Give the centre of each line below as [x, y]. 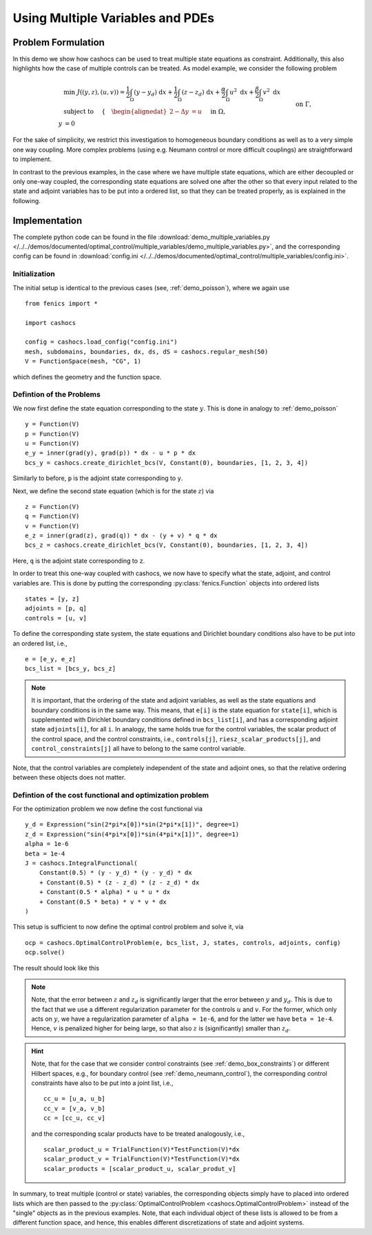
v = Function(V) [52, 526]
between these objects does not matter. [69, 777]
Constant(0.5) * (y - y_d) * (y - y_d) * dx [115, 873]
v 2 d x [272, 91]
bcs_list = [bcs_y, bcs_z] [71, 669]
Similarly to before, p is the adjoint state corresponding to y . [98, 478]
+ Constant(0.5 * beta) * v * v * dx [103, 902]
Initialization [34, 274]
